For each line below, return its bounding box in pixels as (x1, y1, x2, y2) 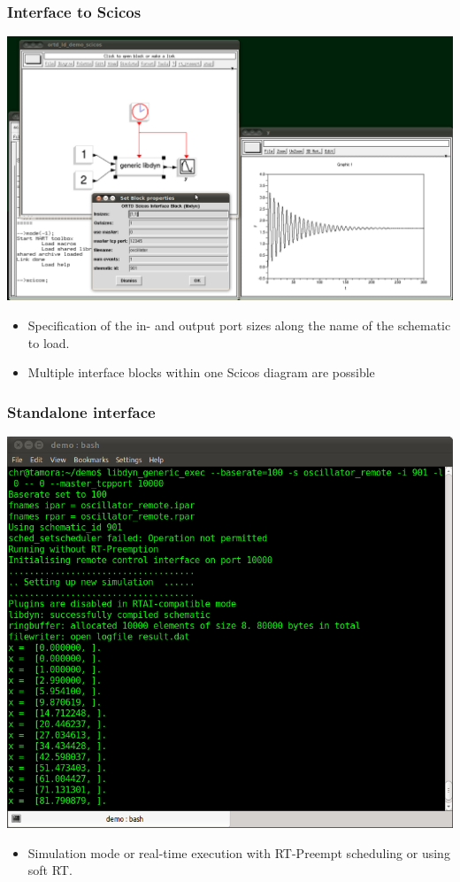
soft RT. (27, 861, 73, 879)
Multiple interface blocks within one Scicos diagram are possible (27, 363, 375, 382)
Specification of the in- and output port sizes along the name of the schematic (27, 316, 451, 335)
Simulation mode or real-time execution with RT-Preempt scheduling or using (27, 843, 450, 862)
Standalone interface (7, 400, 156, 422)
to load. (27, 333, 70, 352)
